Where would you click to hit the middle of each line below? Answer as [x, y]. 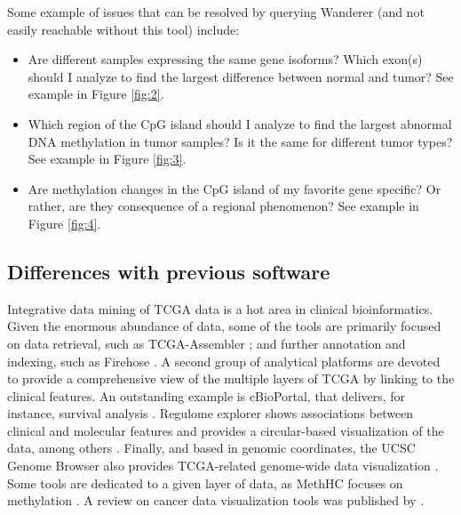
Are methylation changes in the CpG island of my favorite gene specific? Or [234, 188]
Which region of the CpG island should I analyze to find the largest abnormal [240, 123]
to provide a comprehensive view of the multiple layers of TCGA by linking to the [231, 378]
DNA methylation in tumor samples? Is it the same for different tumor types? [240, 141]
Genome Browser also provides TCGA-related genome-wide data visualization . [223, 466]
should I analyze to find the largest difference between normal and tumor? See [241, 76]
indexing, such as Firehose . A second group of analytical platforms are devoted [224, 361]
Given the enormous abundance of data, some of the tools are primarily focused [224, 326]
